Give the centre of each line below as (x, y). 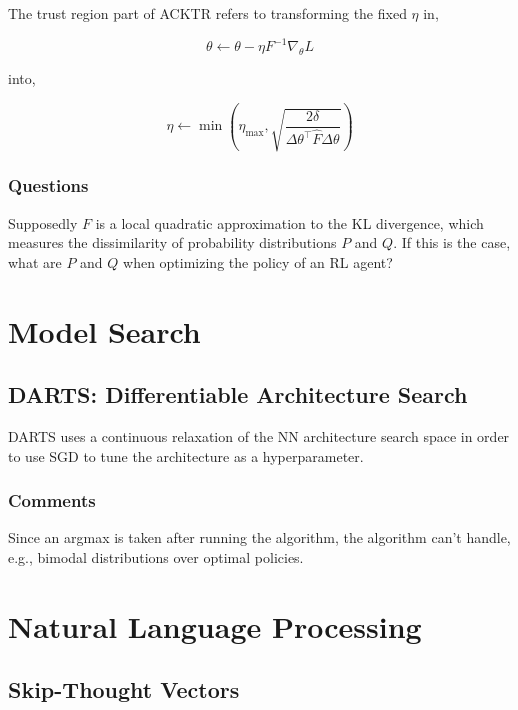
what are (35, 261)
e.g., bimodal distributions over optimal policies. (156, 556)
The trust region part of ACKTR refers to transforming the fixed (207, 13)
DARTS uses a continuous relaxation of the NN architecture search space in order (259, 435)
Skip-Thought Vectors (124, 689)
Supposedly (43, 222)
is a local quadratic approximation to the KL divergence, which (289, 222)
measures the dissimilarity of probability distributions (172, 242)
